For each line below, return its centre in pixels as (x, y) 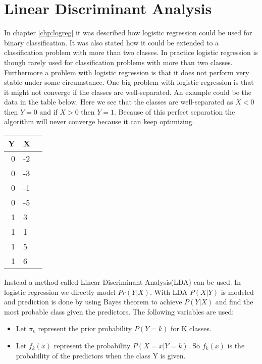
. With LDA (169, 292)
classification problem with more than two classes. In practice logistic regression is (131, 52)
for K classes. (191, 328)
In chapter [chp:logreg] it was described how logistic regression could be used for (128, 33)
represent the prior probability (85, 328)
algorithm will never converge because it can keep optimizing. (99, 121)
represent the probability (92, 346)
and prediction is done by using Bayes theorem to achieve (93, 302)
